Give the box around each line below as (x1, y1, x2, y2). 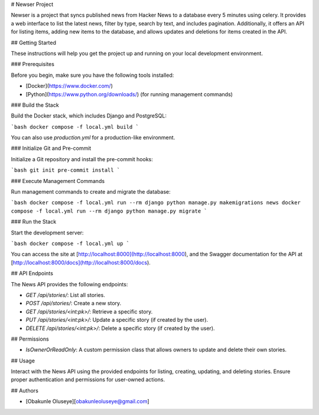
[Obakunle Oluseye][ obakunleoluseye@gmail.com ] (25, 398, 150, 405)
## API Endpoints (11, 270, 53, 277)
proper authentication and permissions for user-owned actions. (11, 376, 165, 383)
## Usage (11, 357, 35, 364)
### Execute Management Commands (11, 177, 105, 184)
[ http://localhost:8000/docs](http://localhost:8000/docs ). (11, 259, 151, 266)
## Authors (11, 387, 38, 394)
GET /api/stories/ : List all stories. (25, 291, 106, 298)
